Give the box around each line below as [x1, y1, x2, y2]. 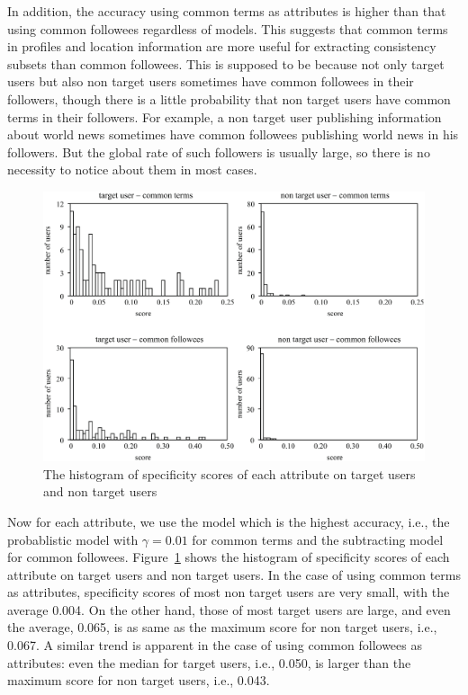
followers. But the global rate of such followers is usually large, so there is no [7, 142, 430, 161]
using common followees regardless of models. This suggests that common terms [7, 19, 448, 38]
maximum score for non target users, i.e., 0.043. [7, 671, 270, 690]
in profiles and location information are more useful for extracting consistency [7, 37, 436, 56]
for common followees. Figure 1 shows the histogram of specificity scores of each [7, 548, 450, 566]
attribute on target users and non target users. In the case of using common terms [7, 565, 461, 584]
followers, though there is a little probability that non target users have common [7, 89, 451, 108]
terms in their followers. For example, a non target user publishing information [7, 107, 442, 126]
